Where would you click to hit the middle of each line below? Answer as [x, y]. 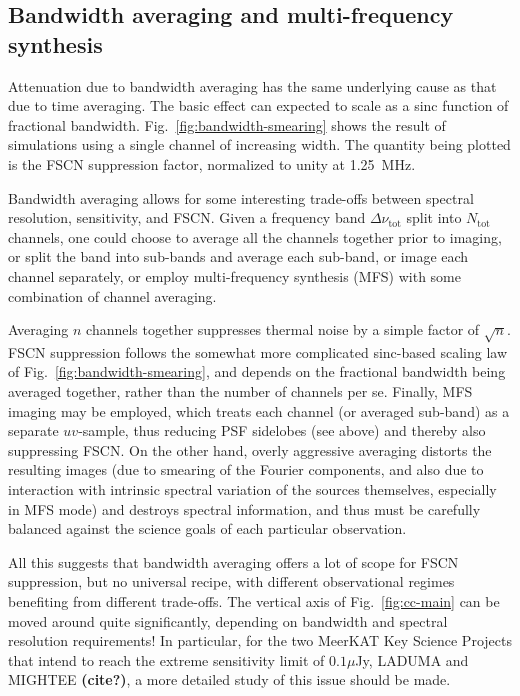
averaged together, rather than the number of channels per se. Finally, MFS [240, 391]
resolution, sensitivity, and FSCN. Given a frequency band [187, 217]
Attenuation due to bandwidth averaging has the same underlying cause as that [252, 85]
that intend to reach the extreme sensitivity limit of [166, 659]
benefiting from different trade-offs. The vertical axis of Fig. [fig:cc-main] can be [254, 601]
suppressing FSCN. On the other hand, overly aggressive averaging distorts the [250, 449]
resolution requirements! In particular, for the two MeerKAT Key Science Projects [260, 640]
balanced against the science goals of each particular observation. [207, 528]
